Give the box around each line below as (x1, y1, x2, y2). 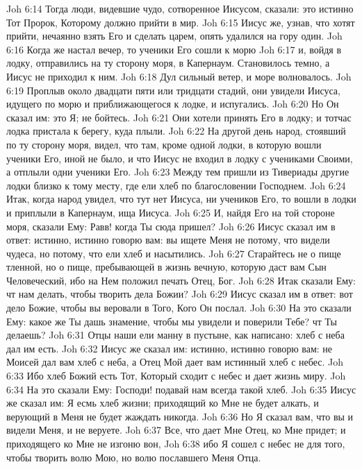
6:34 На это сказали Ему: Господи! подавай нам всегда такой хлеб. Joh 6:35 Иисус (6, 382, 356, 396)
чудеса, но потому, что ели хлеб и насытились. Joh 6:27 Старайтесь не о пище (6, 246, 341, 260)
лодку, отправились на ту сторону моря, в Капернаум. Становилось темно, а (6, 56, 330, 70)
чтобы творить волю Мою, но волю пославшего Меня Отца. (6, 450, 261, 464)
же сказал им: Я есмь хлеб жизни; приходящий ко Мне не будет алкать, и (6, 395, 319, 410)
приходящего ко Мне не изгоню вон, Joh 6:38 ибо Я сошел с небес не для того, (6, 436, 345, 450)
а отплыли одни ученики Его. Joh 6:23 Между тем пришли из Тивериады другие (6, 164, 349, 179)
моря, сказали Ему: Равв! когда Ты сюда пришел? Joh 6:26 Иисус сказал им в (6, 219, 336, 233)
